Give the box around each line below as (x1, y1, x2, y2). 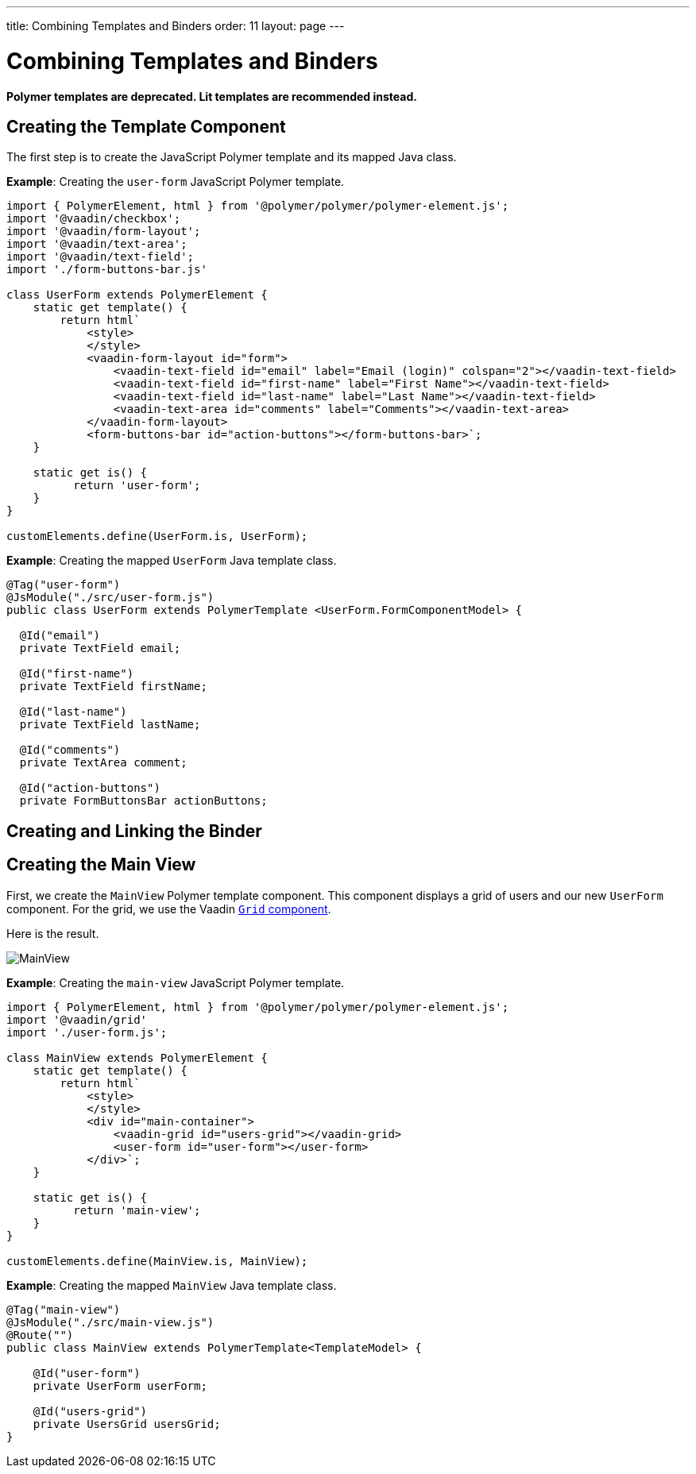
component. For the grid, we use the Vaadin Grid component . (6, 901, 331, 916)
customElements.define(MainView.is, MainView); (6, 1254, 308, 1268)
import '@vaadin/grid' (6, 1013, 148, 1026)
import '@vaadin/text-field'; (6, 250, 195, 264)
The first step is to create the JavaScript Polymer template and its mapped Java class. (6, 150, 457, 164)
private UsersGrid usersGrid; (33, 1417, 221, 1430)
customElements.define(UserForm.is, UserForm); (6, 530, 308, 543)
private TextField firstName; (19, 680, 207, 693)
